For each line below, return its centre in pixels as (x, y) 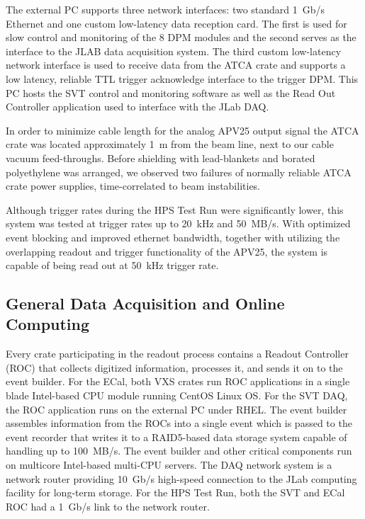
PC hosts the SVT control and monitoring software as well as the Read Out (171, 92)
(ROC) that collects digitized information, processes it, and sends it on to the (174, 367)
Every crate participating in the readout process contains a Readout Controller (177, 354)
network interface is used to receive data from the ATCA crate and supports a (176, 65)
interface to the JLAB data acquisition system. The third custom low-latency (174, 51)
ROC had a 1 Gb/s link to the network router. (108, 506)
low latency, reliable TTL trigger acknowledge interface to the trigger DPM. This (182, 78)
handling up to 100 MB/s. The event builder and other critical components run (179, 451)
